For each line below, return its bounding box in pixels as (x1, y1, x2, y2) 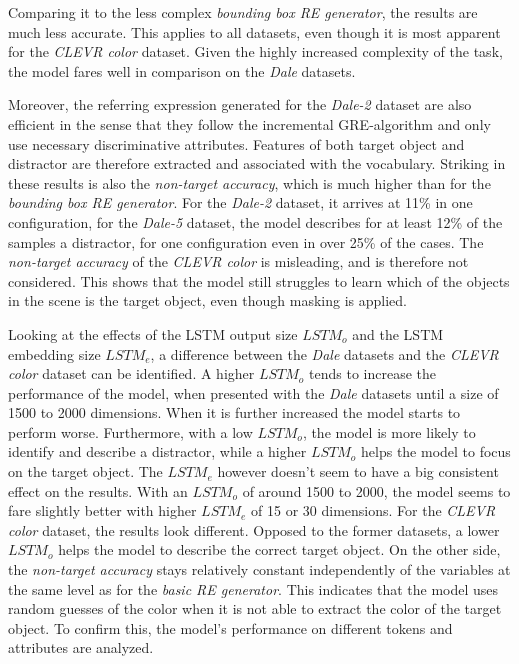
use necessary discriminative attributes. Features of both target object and (8, 133, 465, 154)
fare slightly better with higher (8, 500, 197, 521)
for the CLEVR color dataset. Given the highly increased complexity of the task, (8, 41, 503, 62)
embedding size (8, 343, 101, 364)
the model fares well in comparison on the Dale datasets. (8, 60, 356, 81)
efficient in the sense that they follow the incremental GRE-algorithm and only (8, 113, 491, 134)
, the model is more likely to (302, 421, 476, 442)
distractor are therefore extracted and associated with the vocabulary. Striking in (8, 153, 506, 174)
